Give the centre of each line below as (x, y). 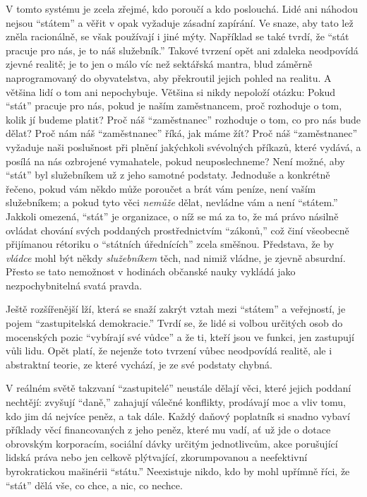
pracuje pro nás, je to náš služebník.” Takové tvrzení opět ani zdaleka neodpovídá (182, 50)
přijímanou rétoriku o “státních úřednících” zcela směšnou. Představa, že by (170, 244)
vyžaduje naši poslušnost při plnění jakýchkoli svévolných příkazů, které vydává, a (183, 146)
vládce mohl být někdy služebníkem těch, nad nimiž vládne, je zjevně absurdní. (176, 257)
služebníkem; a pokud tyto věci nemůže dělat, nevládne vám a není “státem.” (172, 202)
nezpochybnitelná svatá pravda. (74, 285)
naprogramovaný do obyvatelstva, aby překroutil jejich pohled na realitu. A (169, 77)
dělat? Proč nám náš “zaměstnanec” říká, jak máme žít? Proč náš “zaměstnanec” (182, 133)
